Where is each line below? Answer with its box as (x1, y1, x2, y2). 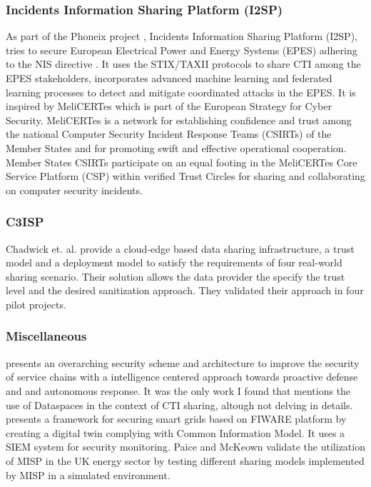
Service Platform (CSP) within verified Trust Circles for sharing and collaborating (6, 169, 365, 184)
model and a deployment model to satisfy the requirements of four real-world (6, 255, 342, 270)
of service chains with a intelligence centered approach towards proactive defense (6, 369, 358, 384)
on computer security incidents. (6, 182, 143, 197)
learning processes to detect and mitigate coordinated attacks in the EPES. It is (6, 84, 356, 99)
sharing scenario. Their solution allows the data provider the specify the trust (6, 268, 345, 283)
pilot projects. (6, 296, 66, 311)
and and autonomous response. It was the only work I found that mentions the (6, 383, 351, 398)
